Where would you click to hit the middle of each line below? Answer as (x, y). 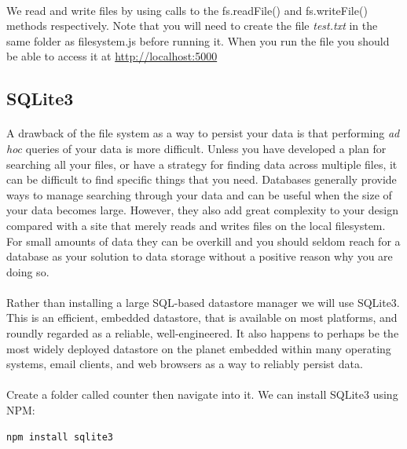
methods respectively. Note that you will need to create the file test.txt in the (192, 26)
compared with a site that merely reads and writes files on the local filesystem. (196, 225)
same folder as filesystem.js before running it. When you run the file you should (198, 40)
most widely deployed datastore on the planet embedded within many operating (199, 348)
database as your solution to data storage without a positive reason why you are (200, 256)
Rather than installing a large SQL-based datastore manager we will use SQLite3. (203, 302)
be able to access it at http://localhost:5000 (112, 56)
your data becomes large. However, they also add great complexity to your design (202, 210)
